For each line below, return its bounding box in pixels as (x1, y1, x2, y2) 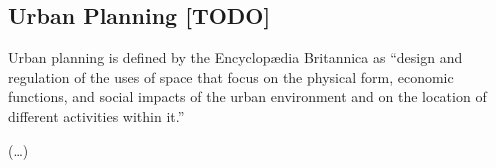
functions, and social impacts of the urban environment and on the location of (8, 86, 487, 107)
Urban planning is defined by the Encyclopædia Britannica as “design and (8, 47, 463, 68)
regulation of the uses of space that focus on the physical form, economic (8, 66, 454, 87)
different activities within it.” (8, 105, 185, 126)
